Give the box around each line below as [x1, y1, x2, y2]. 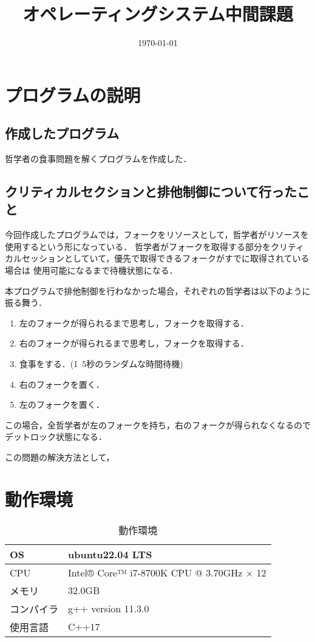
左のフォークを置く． [19, 398, 104, 411]
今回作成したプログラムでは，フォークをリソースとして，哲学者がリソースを [5, 228, 309, 241]
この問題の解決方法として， [5, 451, 115, 464]
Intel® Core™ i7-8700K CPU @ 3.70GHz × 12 [68, 565, 266, 579]
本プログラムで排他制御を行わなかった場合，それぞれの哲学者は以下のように [5, 284, 311, 297]
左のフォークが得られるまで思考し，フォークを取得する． [19, 316, 249, 329]
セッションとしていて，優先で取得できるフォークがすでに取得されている [21, 252, 310, 265]
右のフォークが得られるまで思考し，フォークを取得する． [19, 337, 249, 350]
